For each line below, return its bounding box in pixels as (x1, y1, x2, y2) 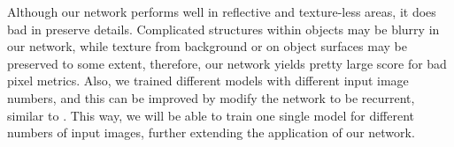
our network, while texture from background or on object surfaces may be (7, 37, 407, 55)
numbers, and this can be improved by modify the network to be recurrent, (7, 88, 415, 107)
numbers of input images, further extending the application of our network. (7, 123, 415, 142)
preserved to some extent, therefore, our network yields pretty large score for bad (7, 54, 447, 72)
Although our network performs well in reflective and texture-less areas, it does (7, 3, 436, 20)
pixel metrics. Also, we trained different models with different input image (7, 71, 409, 90)
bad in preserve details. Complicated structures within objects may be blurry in (7, 19, 440, 38)
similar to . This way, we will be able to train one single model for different (7, 106, 415, 124)
